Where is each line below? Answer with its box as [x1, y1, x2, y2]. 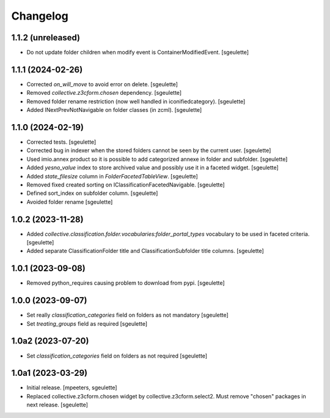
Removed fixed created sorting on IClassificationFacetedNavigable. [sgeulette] [26, 181, 226, 188]
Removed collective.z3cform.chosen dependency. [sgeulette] [26, 89, 182, 97]
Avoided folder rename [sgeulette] [26, 198, 113, 205]
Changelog [11, 9, 68, 23]
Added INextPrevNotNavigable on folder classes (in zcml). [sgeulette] [26, 106, 202, 114]
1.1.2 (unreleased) [11, 32, 81, 43]
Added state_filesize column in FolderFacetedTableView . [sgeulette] [26, 172, 198, 180]
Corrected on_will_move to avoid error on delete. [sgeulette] [26, 80, 178, 88]
